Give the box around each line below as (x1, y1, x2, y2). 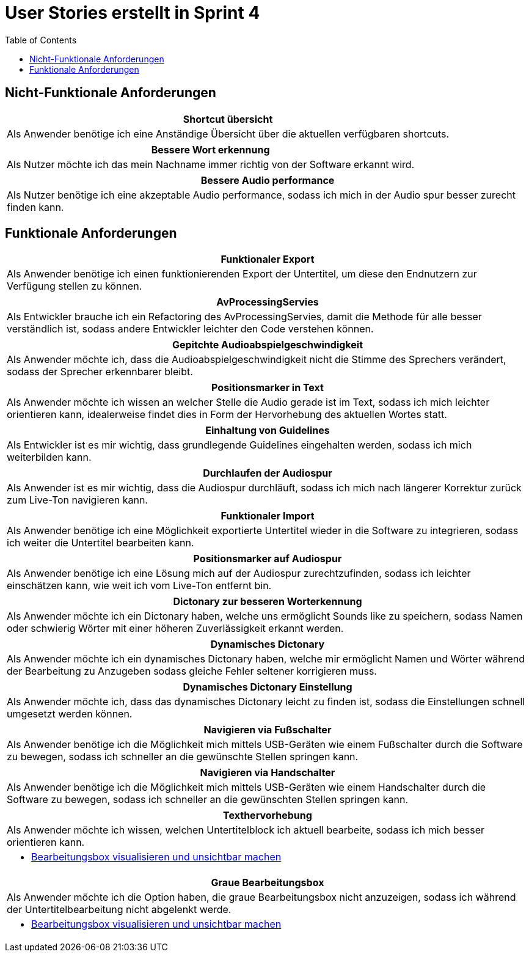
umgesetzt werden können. (7, 708, 133, 721)
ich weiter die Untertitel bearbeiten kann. (7, 537, 194, 549)
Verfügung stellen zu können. (7, 280, 142, 293)
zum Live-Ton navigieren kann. (7, 494, 148, 507)
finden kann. (7, 200, 64, 213)
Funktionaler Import (221, 510, 315, 522)
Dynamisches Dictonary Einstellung (183, 681, 352, 694)
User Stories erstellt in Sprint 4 (5, 2, 260, 23)
